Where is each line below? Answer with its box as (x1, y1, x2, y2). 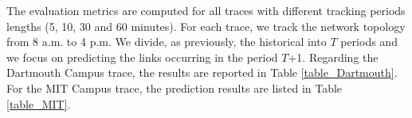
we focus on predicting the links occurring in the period (6, 48, 278, 65)
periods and (340, 33, 398, 50)
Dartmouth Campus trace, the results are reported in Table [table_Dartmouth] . (6, 64, 398, 81)
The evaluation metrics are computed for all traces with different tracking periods (6, 2, 406, 18)
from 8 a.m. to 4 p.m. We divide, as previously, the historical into (6, 33, 327, 50)
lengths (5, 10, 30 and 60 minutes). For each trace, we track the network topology (6, 17, 406, 34)
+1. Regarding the (288, 48, 379, 65)
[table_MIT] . (6, 95, 71, 112)
